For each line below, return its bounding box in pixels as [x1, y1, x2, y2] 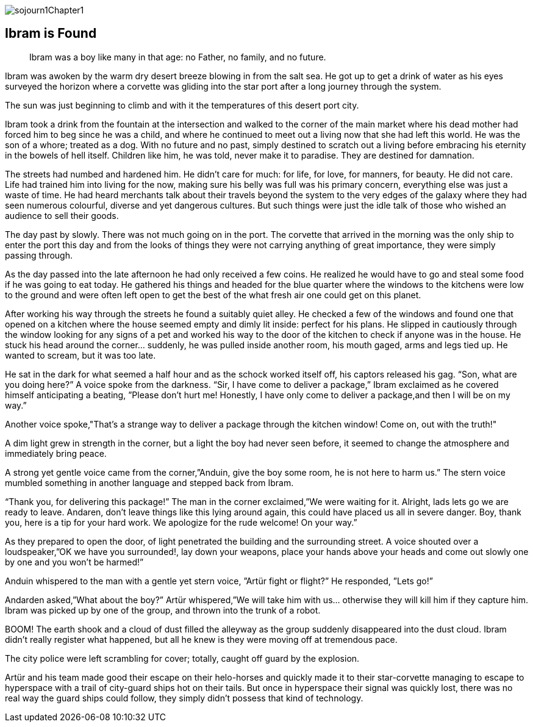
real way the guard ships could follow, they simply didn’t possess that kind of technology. [5, 692, 363, 703]
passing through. [5, 249, 73, 260]
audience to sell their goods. [5, 210, 119, 221]
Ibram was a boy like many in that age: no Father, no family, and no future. [29, 51, 326, 62]
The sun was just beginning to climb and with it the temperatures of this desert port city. [5, 99, 359, 110]
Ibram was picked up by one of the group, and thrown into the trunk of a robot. [5, 604, 321, 615]
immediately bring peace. [5, 448, 107, 459]
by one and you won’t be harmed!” [5, 556, 144, 567]
